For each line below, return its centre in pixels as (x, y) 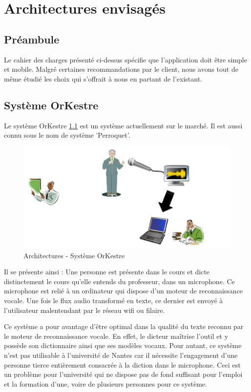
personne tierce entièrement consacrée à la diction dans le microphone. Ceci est (122, 364)
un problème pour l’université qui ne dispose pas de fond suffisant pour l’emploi (123, 374)
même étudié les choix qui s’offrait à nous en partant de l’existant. (103, 78)
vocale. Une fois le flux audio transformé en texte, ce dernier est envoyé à (114, 300)
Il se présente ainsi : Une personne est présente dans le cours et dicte (107, 272)
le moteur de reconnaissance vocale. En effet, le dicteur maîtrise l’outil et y (116, 336)
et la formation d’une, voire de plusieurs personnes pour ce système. (105, 383)
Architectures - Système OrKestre (74, 255)
